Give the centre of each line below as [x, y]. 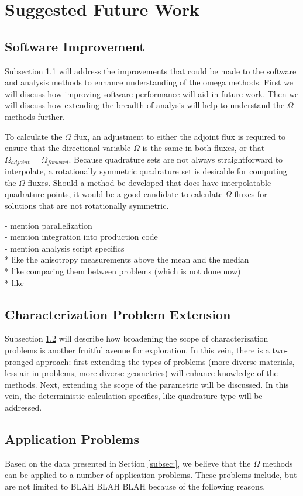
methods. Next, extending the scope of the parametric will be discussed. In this [147, 384]
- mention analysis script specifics [65, 248]
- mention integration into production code [81, 237]
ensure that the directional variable [68, 148]
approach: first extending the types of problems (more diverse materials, [165, 361]
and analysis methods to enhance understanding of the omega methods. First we [149, 82]
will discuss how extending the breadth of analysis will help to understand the [145, 105]
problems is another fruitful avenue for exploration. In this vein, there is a [137, 349]
